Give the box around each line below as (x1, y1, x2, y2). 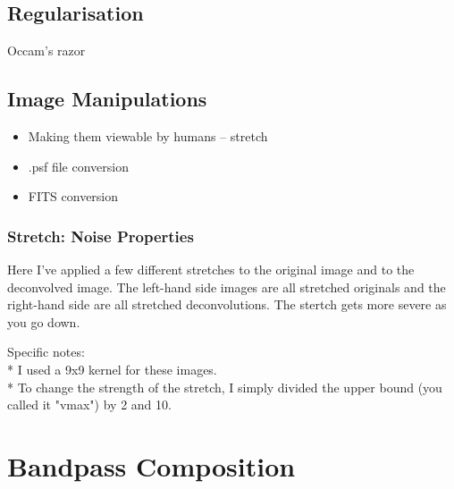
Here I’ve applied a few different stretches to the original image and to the (7, 260, 415, 278)
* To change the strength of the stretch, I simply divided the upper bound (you (7, 377, 442, 396)
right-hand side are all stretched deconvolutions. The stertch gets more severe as (7, 295, 447, 314)
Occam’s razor (7, 41, 86, 60)
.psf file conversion (28, 156, 129, 175)
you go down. (7, 312, 80, 331)
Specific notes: (7, 342, 85, 361)
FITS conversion (28, 187, 119, 206)
